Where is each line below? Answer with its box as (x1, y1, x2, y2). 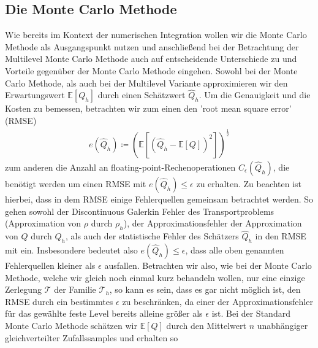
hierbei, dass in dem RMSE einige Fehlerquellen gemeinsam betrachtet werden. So (5, 192, 314, 205)
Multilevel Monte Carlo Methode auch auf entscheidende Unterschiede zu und (5, 52, 297, 65)
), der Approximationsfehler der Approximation (123, 217, 302, 230)
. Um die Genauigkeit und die (199, 88, 311, 101)
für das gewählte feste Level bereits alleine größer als (5, 307, 203, 320)
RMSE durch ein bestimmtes (5, 295, 113, 307)
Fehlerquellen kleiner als (5, 258, 96, 271)
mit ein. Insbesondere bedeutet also (5, 243, 138, 256)
